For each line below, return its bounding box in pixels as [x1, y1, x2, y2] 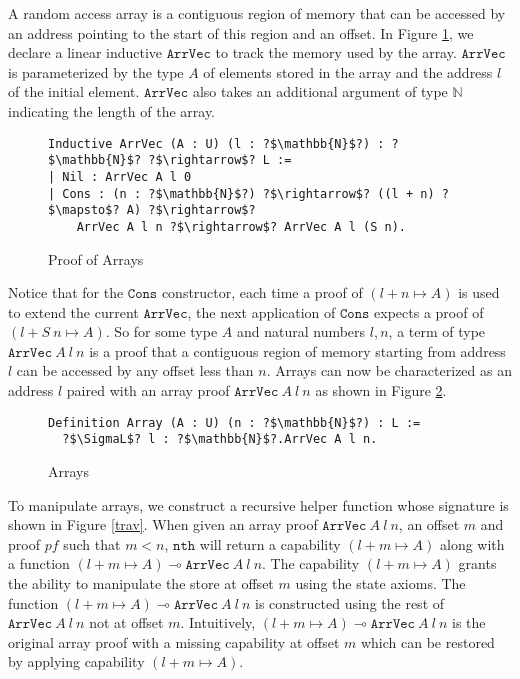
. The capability [262, 553, 360, 574]
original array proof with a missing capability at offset [8, 631, 340, 652]
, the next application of [187, 301, 336, 322]
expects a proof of [374, 301, 484, 322]
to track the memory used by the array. [215, 42, 457, 63]
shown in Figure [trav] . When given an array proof [8, 514, 318, 535]
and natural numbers [236, 321, 366, 342]
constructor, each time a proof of [161, 282, 363, 303]
